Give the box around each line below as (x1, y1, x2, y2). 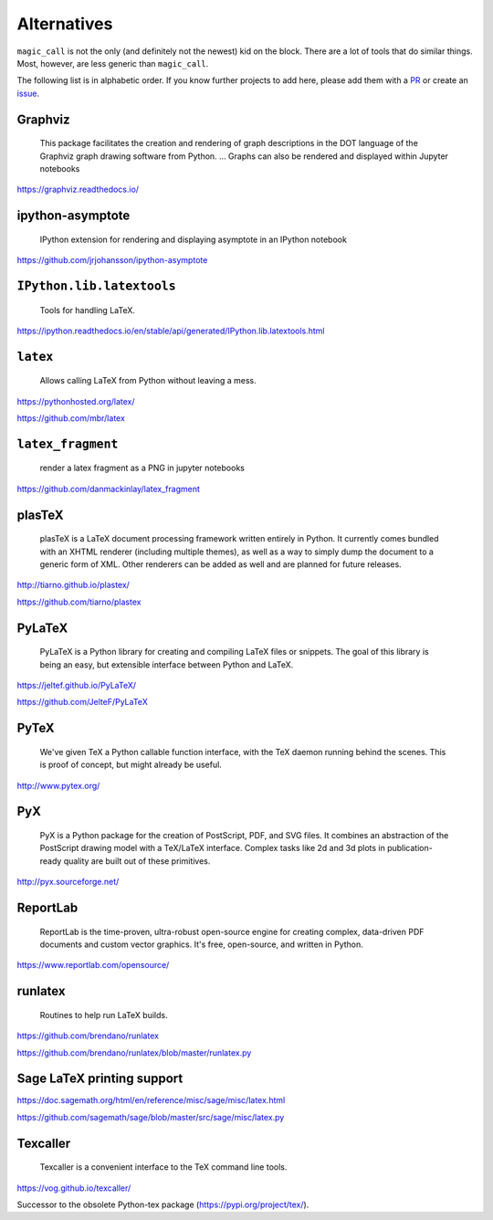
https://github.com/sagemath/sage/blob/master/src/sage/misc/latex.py (16, 1111, 285, 1122)
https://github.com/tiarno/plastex (16, 596, 142, 607)
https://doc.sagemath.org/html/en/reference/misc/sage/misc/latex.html (16, 1095, 286, 1106)
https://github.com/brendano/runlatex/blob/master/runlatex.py (16, 1046, 252, 1058)
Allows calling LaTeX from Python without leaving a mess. (39, 375, 257, 386)
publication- (386, 843, 433, 854)
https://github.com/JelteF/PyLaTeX (16, 697, 148, 708)
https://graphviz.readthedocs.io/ (16, 184, 140, 195)
